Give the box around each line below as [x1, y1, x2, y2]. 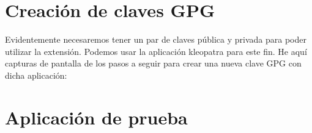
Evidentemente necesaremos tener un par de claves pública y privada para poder [5, 33, 306, 46]
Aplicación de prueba [5, 104, 188, 129]
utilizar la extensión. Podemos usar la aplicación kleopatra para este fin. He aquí [5, 45, 307, 57]
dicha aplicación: [5, 68, 67, 81]
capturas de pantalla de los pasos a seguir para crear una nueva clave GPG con [5, 57, 302, 70]
